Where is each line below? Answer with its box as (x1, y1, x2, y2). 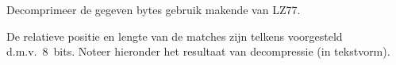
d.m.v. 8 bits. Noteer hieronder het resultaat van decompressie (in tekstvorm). (6, 43, 390, 60)
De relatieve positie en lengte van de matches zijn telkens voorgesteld (6, 27, 343, 44)
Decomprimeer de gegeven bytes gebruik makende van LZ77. (6, 2, 301, 17)
